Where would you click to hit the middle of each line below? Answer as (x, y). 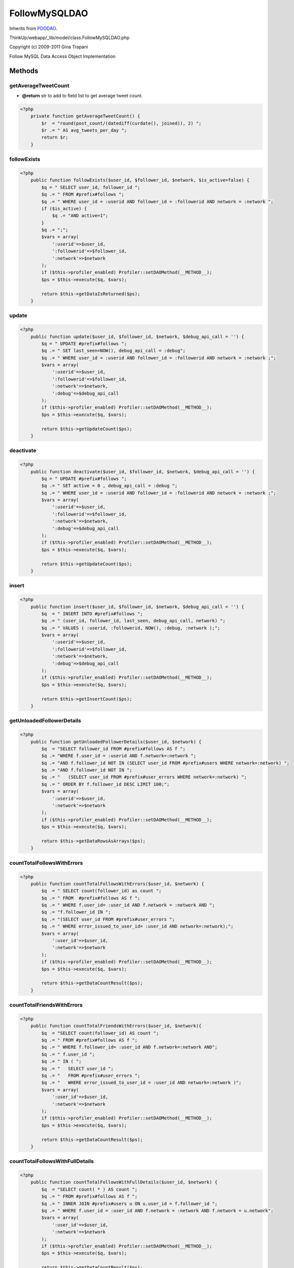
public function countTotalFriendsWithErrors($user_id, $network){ (116, 1026)
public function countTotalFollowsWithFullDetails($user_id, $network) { (124, 1182)
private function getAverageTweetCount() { (85, 116)
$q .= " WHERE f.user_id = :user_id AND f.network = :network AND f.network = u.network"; (157, 1211)
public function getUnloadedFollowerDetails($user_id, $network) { (116, 742)
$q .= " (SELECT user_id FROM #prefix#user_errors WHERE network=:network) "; (144, 777)
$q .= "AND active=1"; (80, 216)
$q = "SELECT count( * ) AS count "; (89, 1189)
